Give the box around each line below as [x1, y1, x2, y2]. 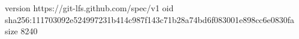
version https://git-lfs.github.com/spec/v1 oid [5, 2, 174, 14]
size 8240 [5, 25, 38, 37]
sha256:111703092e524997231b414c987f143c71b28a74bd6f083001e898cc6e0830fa [5, 13, 295, 25]
